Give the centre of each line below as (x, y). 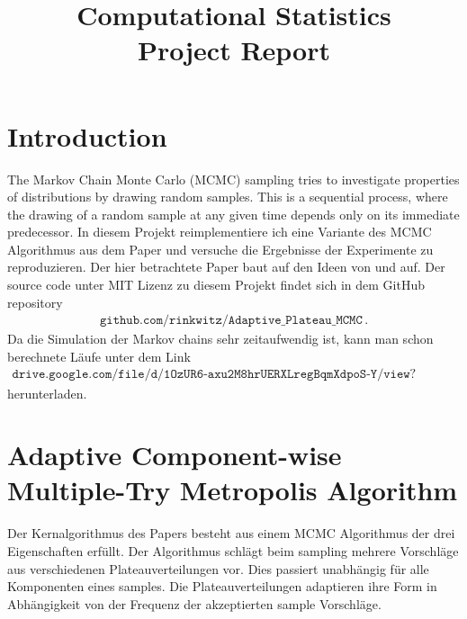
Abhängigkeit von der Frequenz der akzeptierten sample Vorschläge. (194, 603)
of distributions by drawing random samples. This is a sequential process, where (228, 197)
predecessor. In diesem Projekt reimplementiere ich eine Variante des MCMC (220, 232)
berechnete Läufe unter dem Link (99, 356)
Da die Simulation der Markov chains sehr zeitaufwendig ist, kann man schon (220, 339)
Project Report (233, 50)
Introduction (87, 135)
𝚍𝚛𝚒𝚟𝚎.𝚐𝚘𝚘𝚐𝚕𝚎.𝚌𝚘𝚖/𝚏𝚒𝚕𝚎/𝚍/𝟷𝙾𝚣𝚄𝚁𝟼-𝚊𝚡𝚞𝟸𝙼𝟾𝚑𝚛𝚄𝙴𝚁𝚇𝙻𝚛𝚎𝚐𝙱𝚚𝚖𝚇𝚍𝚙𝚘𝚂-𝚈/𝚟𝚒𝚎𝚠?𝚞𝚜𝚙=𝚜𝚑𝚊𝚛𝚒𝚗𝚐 (214, 375)
